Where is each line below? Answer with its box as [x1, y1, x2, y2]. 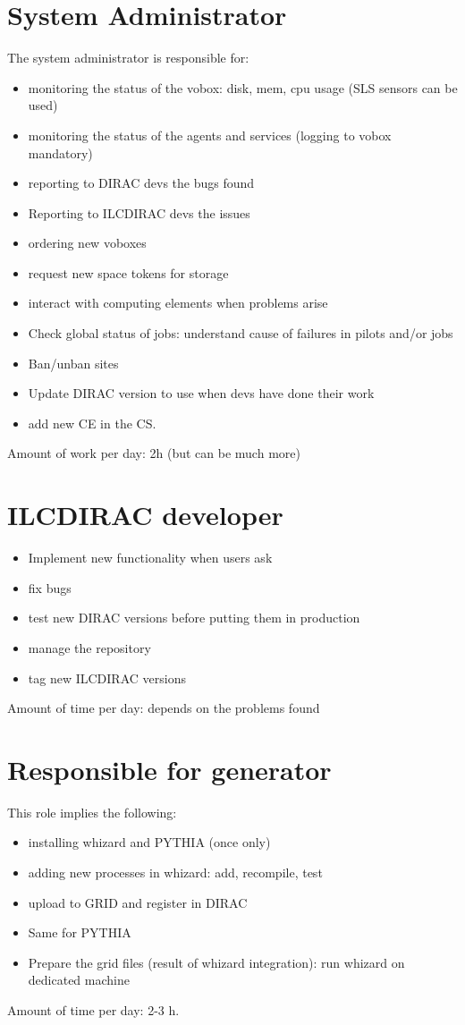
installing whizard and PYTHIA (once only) [28, 833, 271, 851]
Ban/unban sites [28, 353, 119, 372]
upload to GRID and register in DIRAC [28, 893, 248, 911]
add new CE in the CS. [28, 413, 156, 432]
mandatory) [28, 143, 93, 162]
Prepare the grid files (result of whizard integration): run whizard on [28, 953, 405, 971]
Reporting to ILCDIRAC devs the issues [28, 203, 250, 222]
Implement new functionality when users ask [28, 548, 273, 567]
